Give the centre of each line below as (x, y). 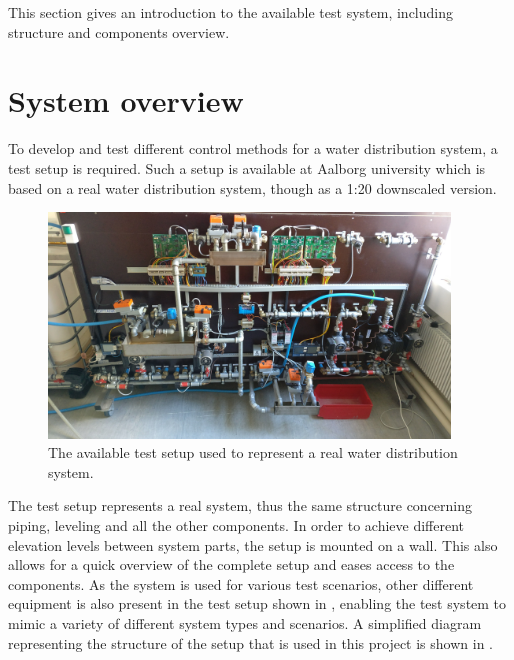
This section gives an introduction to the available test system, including (230, 12)
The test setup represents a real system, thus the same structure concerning (240, 505)
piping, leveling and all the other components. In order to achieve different (236, 525)
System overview (126, 100)
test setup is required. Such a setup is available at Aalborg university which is (247, 167)
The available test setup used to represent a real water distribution (253, 452)
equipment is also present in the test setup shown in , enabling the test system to (257, 603)
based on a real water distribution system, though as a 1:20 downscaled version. (252, 187)
